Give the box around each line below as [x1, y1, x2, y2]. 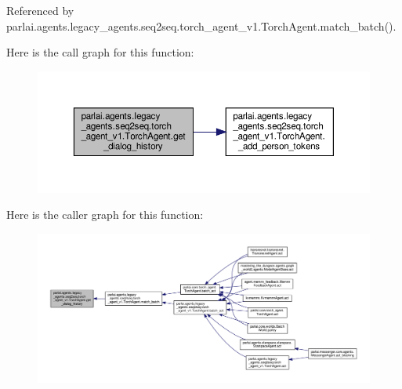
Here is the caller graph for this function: [6, 206, 204, 223]
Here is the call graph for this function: [6, 44, 194, 60]
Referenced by [6, 2, 74, 18]
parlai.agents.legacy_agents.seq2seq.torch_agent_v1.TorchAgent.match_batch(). [6, 17, 397, 34]
